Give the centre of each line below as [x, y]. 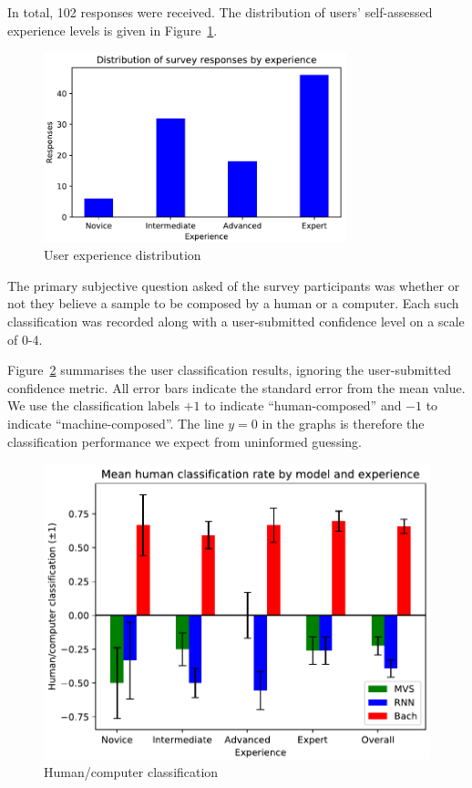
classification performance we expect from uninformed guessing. [185, 441]
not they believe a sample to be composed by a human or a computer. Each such [233, 303]
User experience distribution [123, 255]
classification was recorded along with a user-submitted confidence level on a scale [236, 321]
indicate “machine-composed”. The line [116, 423]
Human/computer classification [131, 771]
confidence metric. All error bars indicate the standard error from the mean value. [236, 387]
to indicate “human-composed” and [303, 405]
